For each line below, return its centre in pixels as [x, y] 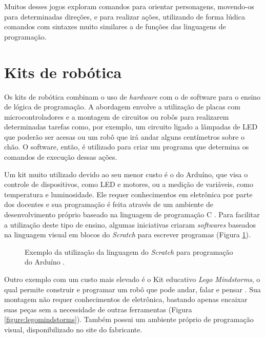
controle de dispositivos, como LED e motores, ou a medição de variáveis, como [129, 184]
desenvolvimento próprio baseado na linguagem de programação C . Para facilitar [132, 214]
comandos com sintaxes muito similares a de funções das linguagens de [115, 26]
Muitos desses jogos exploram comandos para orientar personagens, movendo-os [129, 6]
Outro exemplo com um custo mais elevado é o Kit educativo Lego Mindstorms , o [132, 279]
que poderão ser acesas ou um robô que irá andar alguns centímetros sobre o [124, 136]
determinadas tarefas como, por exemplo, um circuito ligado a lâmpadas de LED [131, 127]
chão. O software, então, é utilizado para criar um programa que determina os [127, 147]
